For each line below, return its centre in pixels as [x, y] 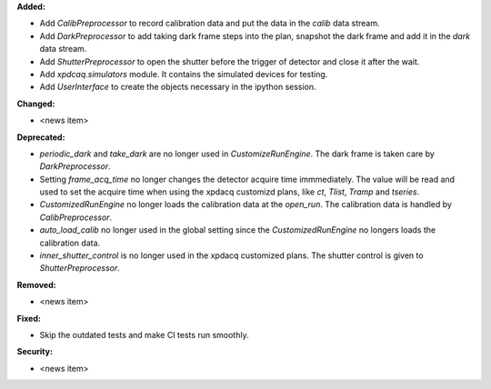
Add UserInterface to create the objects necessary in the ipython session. [178, 87]
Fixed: [29, 318]
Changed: [36, 104]
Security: [35, 352]
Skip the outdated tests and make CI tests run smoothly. [144, 334]
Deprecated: [41, 137]
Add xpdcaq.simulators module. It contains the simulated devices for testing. [184, 74]
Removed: [36, 284]
